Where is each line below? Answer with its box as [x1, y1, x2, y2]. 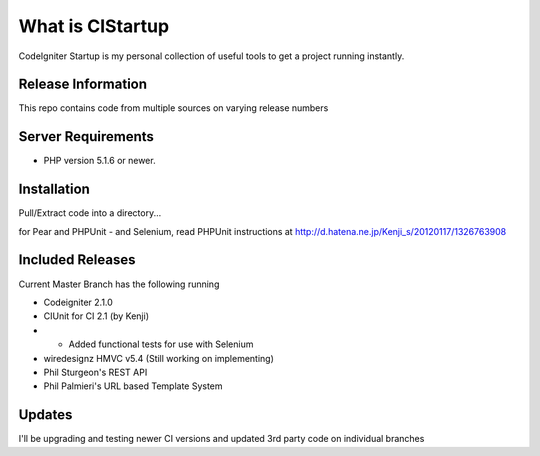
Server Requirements [18, 128, 155, 145]
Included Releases [18, 251, 136, 269]
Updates [18, 406, 73, 424]
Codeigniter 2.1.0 [43, 296, 114, 308]
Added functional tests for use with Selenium [68, 338, 254, 350]
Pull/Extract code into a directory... [18, 207, 162, 219]
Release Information [18, 76, 148, 93]
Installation [18, 181, 90, 198]
